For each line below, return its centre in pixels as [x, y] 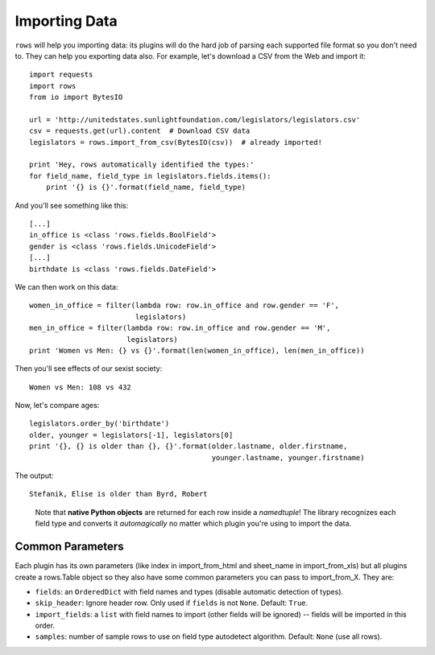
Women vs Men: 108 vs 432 [81, 387]
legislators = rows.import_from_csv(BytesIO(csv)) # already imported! [176, 142]
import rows [53, 86]
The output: [34, 476]
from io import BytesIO [76, 97]
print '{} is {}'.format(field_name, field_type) [145, 187]
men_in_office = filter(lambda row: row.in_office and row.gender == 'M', [180, 328]
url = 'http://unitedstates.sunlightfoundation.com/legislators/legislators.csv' [195, 119]
